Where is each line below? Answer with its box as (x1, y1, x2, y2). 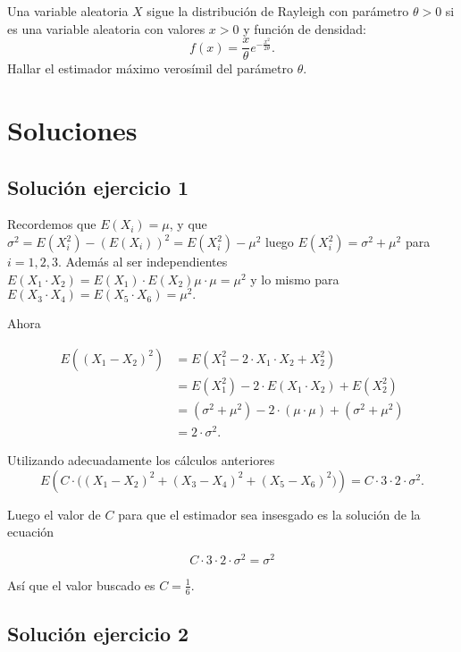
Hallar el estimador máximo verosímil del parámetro (7, 59, 293, 78)
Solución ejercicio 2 (7, 620, 189, 648)
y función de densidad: (243, 19, 366, 38)
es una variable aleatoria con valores (7, 19, 205, 38)
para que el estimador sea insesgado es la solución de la (118, 504, 421, 523)
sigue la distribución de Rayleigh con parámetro (147, 2, 409, 20)
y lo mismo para (250, 269, 339, 288)
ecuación (7, 522, 54, 541)
